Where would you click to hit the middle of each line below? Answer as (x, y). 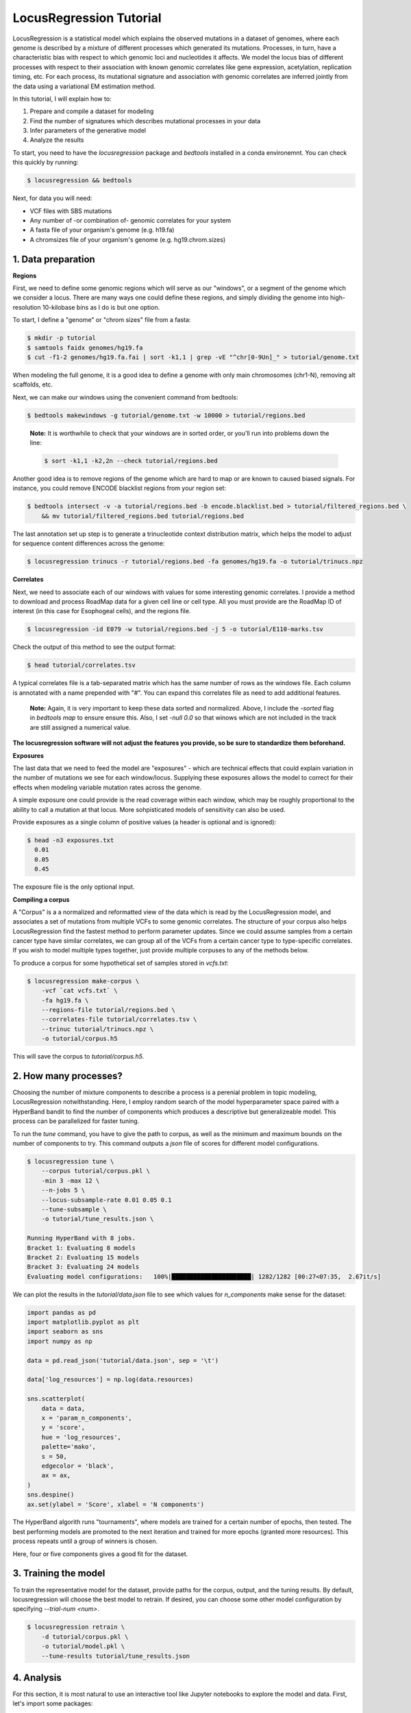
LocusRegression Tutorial (87, 18)
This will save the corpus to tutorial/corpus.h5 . (78, 1057)
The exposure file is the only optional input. (74, 887)
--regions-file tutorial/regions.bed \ (109, 1010)
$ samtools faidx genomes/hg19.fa (85, 347)
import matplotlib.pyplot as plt (83, 1322)
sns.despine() (51, 1495)
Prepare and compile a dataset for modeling (92, 111)
